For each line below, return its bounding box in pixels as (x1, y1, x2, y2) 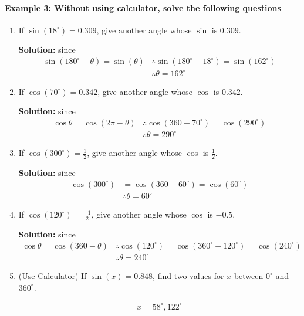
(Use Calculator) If (18, 270, 87, 282)
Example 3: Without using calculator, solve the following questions (5, 1, 281, 13)
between (234, 270, 264, 282)
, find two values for (153, 270, 224, 282)
